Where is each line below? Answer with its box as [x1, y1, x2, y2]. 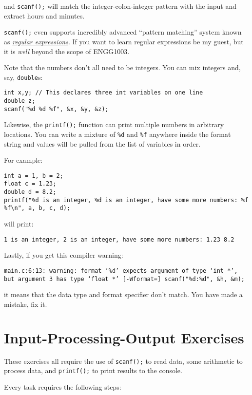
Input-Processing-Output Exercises [4, 327, 244, 347]
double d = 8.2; [4, 188, 57, 196]
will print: [4, 219, 34, 229]
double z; [4, 97, 36, 104]
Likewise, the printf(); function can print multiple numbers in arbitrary [4, 119, 224, 130]
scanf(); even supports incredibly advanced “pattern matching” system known [4, 27, 242, 37]
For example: [4, 155, 43, 165]
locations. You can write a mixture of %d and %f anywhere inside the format [4, 129, 231, 139]
